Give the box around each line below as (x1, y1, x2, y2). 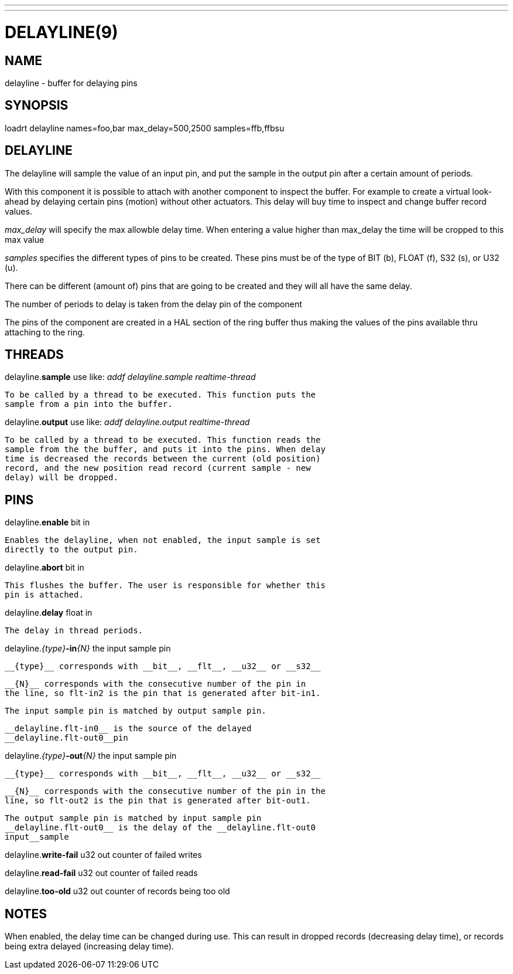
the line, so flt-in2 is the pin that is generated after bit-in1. (5, 688, 321, 698)
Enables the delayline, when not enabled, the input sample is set (5, 535, 321, 545)
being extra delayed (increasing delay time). (5, 941, 174, 952)
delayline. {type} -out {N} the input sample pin (5, 751, 177, 761)
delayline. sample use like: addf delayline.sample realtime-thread (5, 372, 256, 382)
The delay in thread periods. (5, 626, 143, 636)
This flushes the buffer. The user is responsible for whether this (5, 581, 326, 590)
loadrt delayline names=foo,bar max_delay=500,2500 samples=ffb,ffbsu (5, 123, 285, 133)
